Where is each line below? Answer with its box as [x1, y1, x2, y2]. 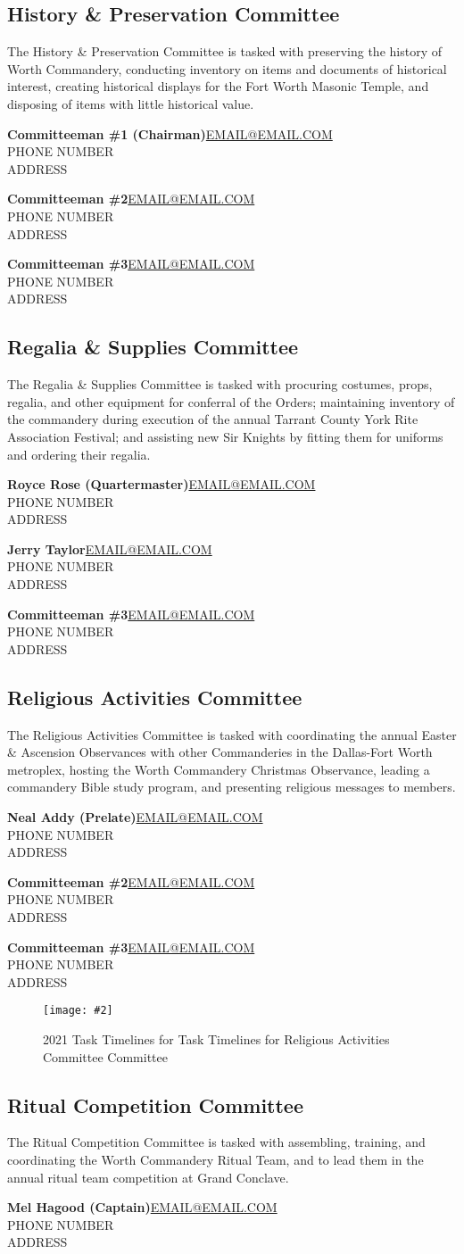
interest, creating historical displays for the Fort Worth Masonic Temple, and [7, 77, 429, 96]
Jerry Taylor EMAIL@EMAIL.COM [7, 539, 212, 558]
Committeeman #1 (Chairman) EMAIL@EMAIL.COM [7, 124, 333, 143]
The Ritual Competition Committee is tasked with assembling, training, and [7, 1133, 426, 1151]
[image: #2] [43, 1004, 113, 1017]
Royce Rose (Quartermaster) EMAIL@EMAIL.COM [7, 475, 316, 494]
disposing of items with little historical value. [7, 94, 254, 112]
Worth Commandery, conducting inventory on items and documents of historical [7, 59, 447, 78]
